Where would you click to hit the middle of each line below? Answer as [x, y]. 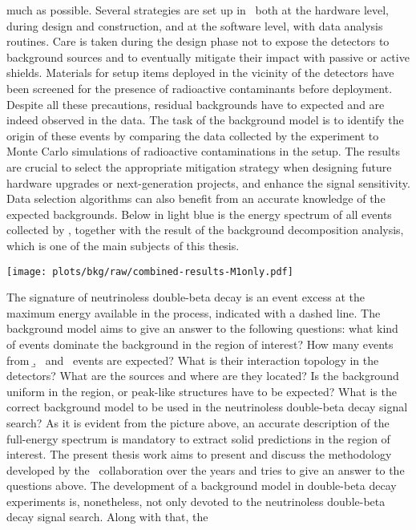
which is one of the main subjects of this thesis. [123, 245]
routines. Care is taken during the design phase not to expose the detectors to [198, 41]
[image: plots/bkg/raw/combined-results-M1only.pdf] [150, 271]
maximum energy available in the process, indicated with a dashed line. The [194, 312]
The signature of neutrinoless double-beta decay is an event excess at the [186, 297]
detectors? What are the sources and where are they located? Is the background [203, 376]
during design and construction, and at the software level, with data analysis [195, 25]
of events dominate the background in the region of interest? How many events [200, 344]
